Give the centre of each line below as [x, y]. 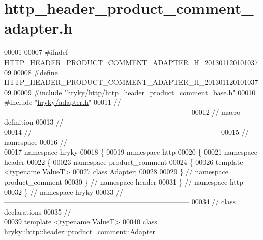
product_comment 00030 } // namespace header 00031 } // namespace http [124, 182]
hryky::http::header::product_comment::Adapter [80, 231]
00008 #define [36, 72]
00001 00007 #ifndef [36, 52]
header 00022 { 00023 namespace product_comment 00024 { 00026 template [124, 161]
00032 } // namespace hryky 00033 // [64, 191]
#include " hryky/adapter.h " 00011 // [63, 102]
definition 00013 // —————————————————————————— [127, 122]
